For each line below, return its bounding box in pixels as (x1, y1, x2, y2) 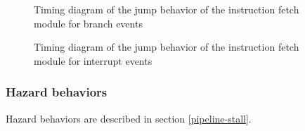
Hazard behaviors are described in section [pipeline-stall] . (6, 111, 252, 125)
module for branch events (34, 15, 143, 30)
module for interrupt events (34, 53, 152, 68)
